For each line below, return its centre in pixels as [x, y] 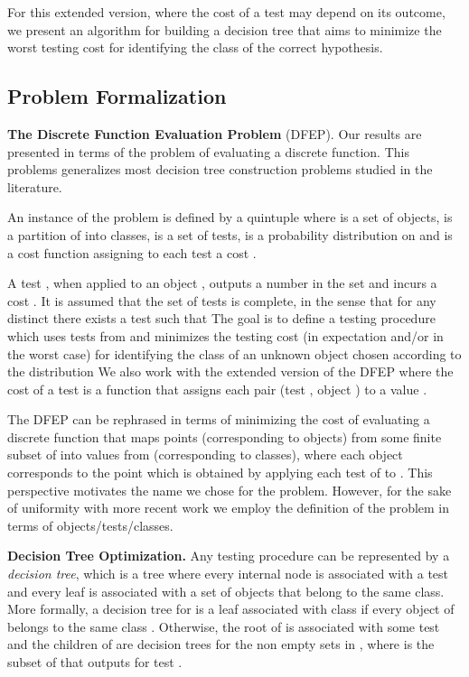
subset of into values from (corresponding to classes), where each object [205, 454]
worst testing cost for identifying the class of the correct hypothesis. [195, 47]
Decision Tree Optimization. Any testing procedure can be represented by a [229, 556]
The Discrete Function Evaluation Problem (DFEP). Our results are [215, 133]
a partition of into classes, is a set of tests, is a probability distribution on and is [230, 234]
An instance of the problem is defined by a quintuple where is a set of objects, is [230, 217]
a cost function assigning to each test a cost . [132, 252]
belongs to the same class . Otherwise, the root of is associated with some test [224, 626]
